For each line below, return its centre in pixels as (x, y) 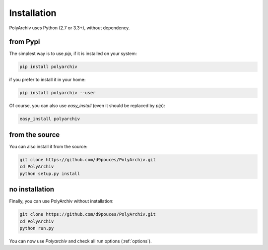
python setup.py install (50, 173)
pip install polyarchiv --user (58, 93)
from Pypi (25, 42)
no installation (32, 189)
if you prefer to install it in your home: (47, 80)
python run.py (37, 228)
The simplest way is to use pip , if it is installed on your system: (73, 54)
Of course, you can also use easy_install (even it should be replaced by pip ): (87, 106)
